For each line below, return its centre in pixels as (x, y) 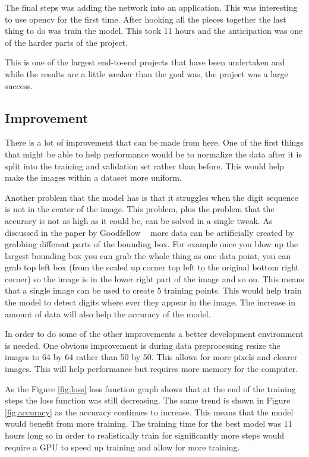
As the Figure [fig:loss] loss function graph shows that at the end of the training (150, 388)
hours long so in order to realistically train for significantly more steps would (145, 435)
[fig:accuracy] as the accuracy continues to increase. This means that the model (149, 412)
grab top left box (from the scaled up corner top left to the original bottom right (152, 267)
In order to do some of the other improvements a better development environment (154, 334)
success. (19, 85)
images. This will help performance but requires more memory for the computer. (152, 369)
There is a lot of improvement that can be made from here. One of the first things (154, 142)
